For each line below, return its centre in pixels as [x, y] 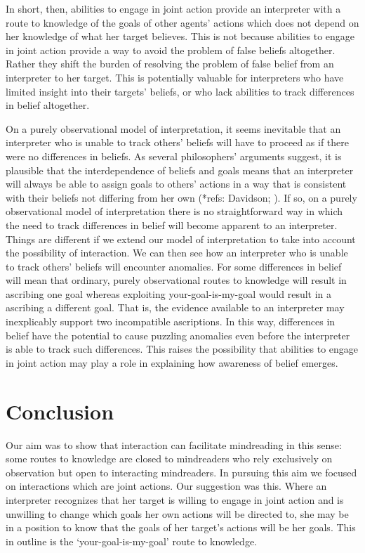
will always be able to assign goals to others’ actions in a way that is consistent [176, 184]
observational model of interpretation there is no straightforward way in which [174, 211]
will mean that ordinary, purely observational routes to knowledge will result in [176, 280]
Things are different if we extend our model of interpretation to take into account [181, 239]
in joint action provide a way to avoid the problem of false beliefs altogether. [171, 50]
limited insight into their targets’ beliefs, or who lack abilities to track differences [180, 91]
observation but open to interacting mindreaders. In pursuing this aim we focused [181, 472]
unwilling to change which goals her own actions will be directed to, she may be [177, 513]
